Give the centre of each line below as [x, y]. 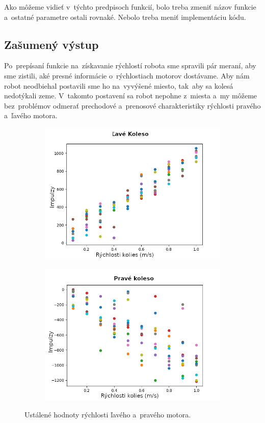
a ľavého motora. [31, 115]
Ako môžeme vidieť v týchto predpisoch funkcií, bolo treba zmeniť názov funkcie [130, 7]
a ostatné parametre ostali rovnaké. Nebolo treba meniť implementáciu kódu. [125, 17]
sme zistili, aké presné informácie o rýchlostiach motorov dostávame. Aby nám [127, 75]
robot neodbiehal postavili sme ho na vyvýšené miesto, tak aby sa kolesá [119, 85]
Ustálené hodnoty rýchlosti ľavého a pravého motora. [108, 415]
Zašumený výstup [51, 44]
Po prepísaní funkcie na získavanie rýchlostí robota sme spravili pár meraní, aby [130, 65]
